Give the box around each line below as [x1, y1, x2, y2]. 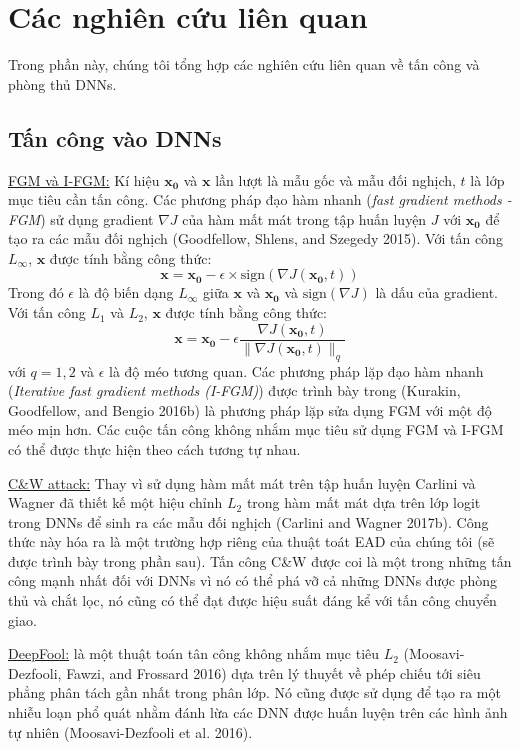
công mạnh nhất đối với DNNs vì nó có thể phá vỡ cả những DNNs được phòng [8, 570, 498, 591]
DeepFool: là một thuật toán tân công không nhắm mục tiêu [8, 643, 380, 664]
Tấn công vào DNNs [8, 122, 222, 153]
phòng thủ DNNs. [8, 73, 117, 94]
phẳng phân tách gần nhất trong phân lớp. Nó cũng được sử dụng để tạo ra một [8, 682, 501, 703]
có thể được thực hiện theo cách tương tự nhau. [8, 438, 301, 459]
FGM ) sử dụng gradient [8, 208, 154, 229]
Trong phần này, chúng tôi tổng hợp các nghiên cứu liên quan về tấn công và [8, 54, 480, 75]
